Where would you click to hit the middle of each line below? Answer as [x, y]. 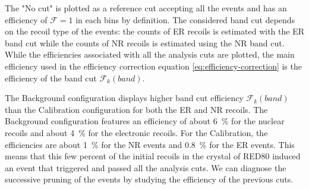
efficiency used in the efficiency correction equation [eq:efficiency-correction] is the [153, 66]
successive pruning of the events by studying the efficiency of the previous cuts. [149, 179]
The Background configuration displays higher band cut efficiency [124, 98]
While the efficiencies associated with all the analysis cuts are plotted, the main [150, 54]
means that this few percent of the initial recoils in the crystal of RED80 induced [153, 156]
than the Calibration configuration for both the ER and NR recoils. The [136, 109]
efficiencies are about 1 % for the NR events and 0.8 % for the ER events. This [150, 144]
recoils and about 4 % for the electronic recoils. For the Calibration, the [136, 132]
